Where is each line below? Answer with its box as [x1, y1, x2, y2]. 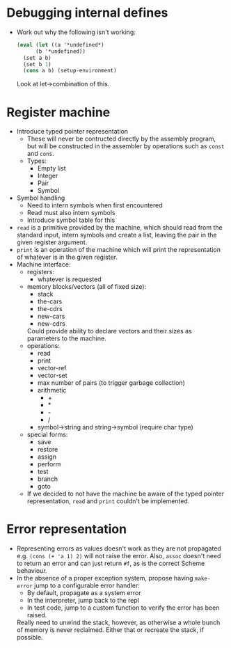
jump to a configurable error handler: [33, 581, 140, 590]
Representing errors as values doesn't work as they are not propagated [16, 544, 222, 553]
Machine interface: [16, 260, 71, 269]
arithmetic [37, 386, 67, 395]
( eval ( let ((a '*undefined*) [16, 41, 105, 48]
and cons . [26, 150, 54, 158]
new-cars [37, 312, 65, 321]
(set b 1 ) [23, 61, 51, 68]
